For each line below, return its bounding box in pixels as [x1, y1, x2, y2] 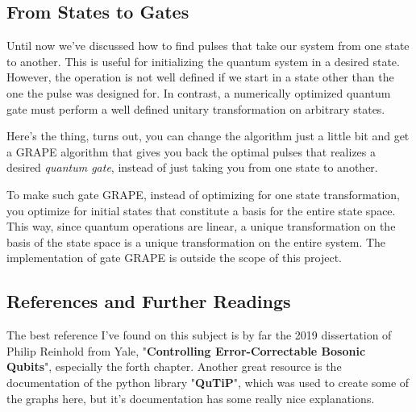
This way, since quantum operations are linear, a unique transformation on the [6, 218, 396, 235]
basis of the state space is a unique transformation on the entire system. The [6, 233, 386, 250]
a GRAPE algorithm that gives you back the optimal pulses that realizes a [6, 143, 376, 160]
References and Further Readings [6, 289, 291, 314]
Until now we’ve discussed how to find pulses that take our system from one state [6, 37, 410, 54]
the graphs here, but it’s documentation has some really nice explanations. [6, 389, 375, 406]
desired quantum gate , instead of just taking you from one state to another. [6, 159, 378, 176]
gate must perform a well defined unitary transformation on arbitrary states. [6, 100, 385, 117]
